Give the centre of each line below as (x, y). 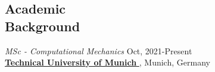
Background (43, 26)
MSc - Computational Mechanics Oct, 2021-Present (99, 50)
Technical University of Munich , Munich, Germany (107, 62)
